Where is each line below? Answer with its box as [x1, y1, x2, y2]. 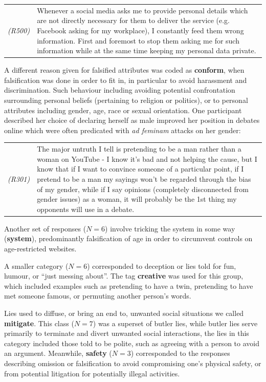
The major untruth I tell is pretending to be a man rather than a [37, 143, 241, 154]
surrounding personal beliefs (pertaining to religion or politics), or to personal [4, 95, 248, 105]
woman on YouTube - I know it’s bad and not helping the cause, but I [37, 153, 257, 164]
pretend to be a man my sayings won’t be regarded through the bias [37, 173, 251, 184]
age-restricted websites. [4, 243, 77, 253]
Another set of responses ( [4, 223, 86, 234]
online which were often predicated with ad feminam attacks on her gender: [4, 124, 241, 135]
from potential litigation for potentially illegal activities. [4, 368, 180, 378]
